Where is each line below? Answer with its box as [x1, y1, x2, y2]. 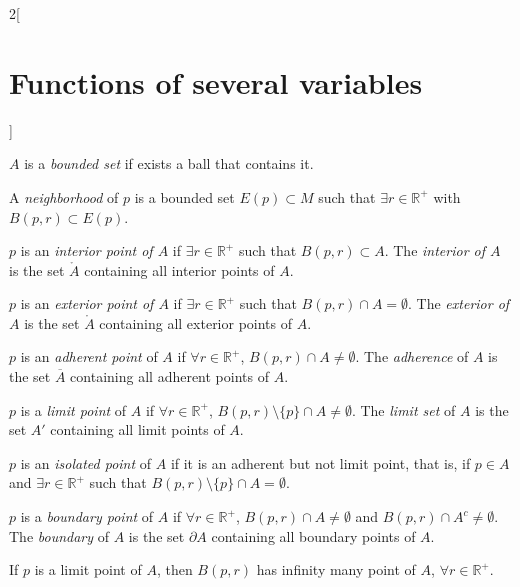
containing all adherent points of [70, 366, 269, 387]
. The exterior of [408, 293, 510, 314]
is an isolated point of [20, 452, 152, 473]
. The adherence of [355, 346, 469, 367]
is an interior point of [20, 240, 153, 261]
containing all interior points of [84, 259, 275, 280]
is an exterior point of [20, 293, 154, 314]
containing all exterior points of [99, 312, 293, 333]
